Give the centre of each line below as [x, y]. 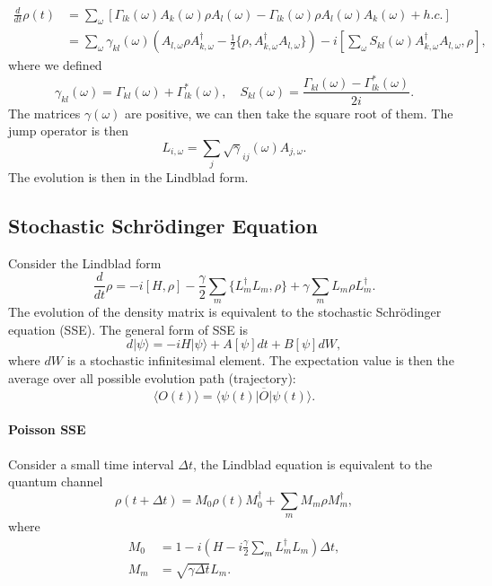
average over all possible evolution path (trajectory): [152, 378]
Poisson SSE [47, 429]
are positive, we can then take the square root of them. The [289, 113]
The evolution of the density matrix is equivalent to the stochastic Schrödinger [225, 312]
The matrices [44, 113]
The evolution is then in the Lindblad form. [128, 177]
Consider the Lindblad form [85, 262]
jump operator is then [68, 131]
